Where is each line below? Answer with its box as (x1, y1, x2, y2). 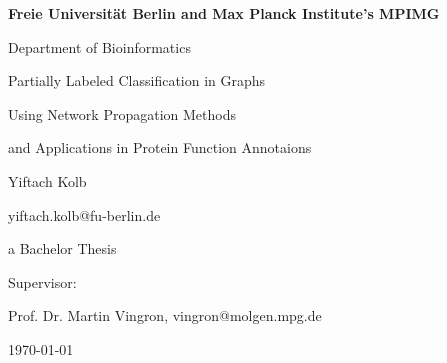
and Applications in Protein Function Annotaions (8, 137, 312, 158)
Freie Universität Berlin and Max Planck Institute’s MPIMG (8, 3, 440, 23)
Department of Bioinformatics (8, 36, 191, 57)
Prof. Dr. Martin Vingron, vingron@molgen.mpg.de (8, 305, 322, 326)
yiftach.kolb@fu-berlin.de (8, 204, 161, 225)
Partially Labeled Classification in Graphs (8, 70, 266, 91)
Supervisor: (8, 271, 77, 292)
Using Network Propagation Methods (8, 103, 236, 124)
